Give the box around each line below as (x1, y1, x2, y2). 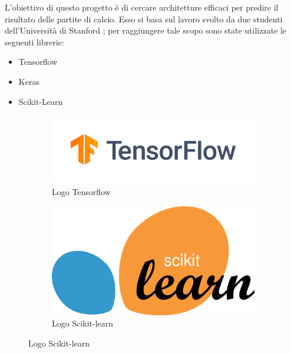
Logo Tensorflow (52, 186, 111, 197)
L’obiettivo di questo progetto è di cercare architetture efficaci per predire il (5, 1, 279, 13)
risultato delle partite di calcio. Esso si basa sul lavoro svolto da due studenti (5, 12, 283, 25)
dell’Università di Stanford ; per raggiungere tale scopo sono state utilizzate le (5, 24, 287, 37)
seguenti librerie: (5, 35, 64, 48)
